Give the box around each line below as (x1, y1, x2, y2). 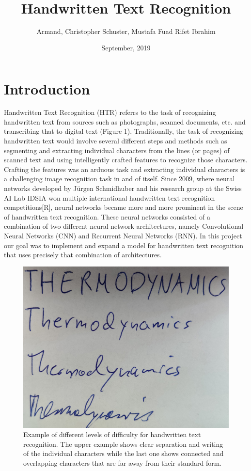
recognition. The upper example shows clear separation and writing (23, 439, 223, 449)
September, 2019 (101, 42, 151, 52)
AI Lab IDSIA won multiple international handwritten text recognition (4, 192, 215, 203)
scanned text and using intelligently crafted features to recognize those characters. (4, 155, 248, 165)
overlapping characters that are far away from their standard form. (23, 458, 222, 468)
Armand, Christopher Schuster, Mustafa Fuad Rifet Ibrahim (36, 26, 216, 36)
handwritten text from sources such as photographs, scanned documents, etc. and (4, 116, 246, 126)
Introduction (4, 79, 90, 99)
